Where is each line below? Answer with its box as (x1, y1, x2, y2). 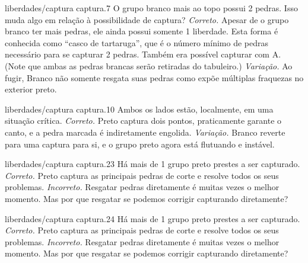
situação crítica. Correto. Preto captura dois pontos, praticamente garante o (5, 114, 282, 127)
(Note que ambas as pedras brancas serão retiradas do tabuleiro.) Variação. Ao (5, 59, 293, 72)
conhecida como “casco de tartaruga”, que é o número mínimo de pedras (5, 36, 268, 49)
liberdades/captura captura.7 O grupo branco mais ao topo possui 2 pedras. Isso (5, 2, 298, 14)
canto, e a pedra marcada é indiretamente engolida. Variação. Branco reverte (5, 126, 285, 138)
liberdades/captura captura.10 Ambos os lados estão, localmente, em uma (5, 102, 274, 115)
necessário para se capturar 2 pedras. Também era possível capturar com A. (5, 48, 281, 60)
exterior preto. (5, 83, 57, 95)
